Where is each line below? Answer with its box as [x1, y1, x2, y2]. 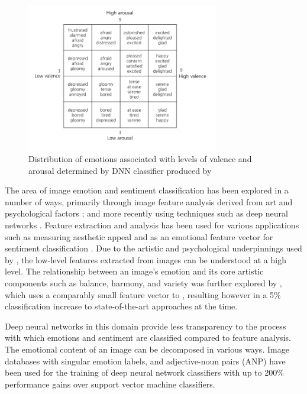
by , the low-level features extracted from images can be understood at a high [5, 253, 286, 266]
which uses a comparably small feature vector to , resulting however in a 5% [5, 288, 281, 301]
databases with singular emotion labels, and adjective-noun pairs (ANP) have [5, 354, 286, 367]
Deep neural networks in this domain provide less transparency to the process [5, 319, 286, 332]
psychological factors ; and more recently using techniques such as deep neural [5, 207, 288, 219]
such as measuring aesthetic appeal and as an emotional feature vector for [5, 230, 273, 243]
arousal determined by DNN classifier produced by [28, 164, 212, 176]
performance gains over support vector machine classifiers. [5, 377, 215, 390]
